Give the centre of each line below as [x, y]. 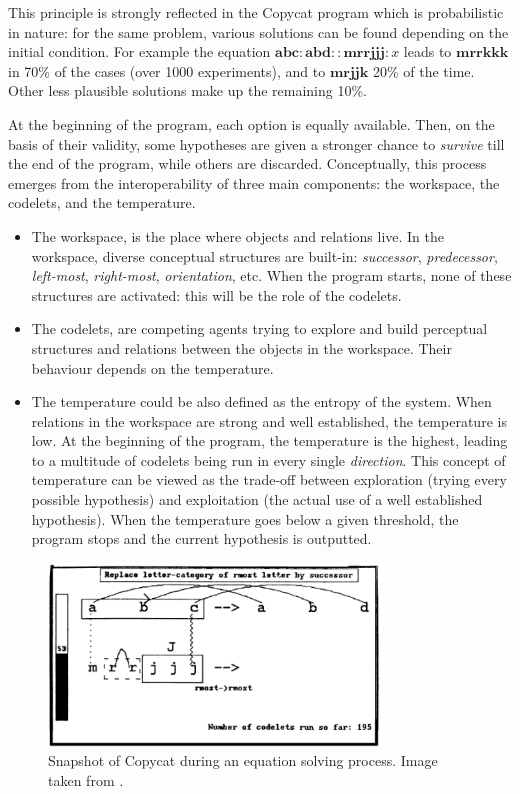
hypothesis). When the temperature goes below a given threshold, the [245, 518]
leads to [427, 51]
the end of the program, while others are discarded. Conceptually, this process [247, 163]
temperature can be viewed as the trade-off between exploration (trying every [269, 479]
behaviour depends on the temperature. [152, 367]
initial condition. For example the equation [139, 51]
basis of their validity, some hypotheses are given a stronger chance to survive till [256, 143]
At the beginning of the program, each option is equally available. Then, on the [251, 123]
